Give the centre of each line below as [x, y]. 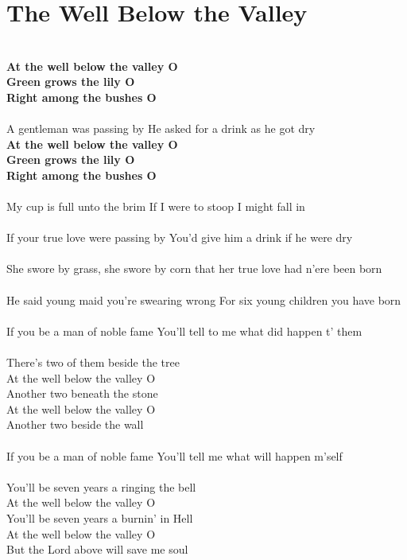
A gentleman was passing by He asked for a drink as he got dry [161, 128]
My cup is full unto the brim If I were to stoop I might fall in [156, 206]
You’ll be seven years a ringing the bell [101, 486]
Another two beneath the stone [82, 393]
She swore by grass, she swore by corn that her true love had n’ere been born [194, 268]
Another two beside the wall [75, 424]
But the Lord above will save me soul [97, 549]
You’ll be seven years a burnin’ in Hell [100, 517]
